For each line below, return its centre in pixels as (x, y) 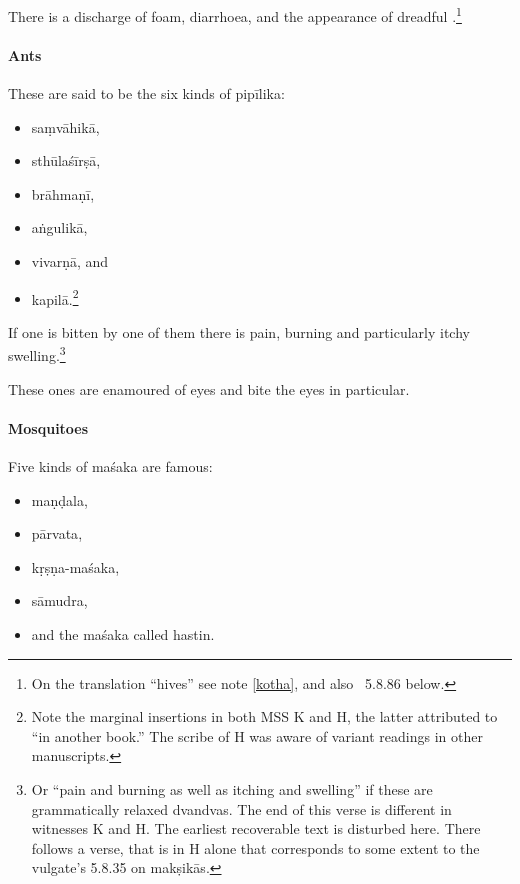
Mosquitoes (48, 427)
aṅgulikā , (59, 227)
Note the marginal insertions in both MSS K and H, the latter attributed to (264, 716)
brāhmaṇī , (63, 193)
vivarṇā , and (70, 261)
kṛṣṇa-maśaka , (75, 566)
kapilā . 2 (55, 297)
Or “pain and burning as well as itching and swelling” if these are (232, 789)
